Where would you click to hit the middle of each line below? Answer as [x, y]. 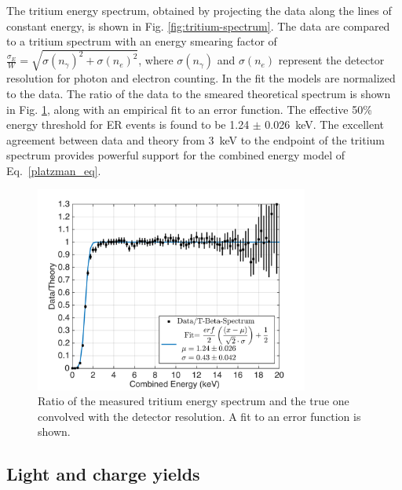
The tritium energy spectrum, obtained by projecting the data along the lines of [199, 10]
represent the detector [331, 60]
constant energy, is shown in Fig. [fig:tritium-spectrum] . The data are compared [198, 26]
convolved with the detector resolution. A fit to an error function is [199, 416]
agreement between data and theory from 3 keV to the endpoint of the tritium [196, 139]
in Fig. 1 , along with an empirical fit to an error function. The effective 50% [189, 109]
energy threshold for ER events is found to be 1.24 [128, 124]
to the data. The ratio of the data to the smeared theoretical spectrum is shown [199, 93]
